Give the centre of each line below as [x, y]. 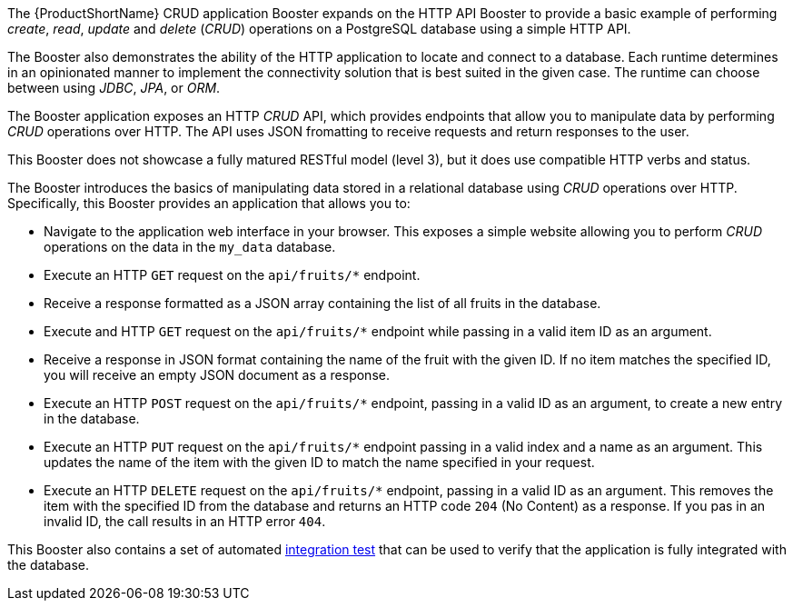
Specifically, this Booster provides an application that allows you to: [209, 203]
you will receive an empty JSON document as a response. [217, 375]
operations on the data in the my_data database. [190, 247]
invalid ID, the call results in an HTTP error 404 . [185, 521]
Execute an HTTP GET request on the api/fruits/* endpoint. [232, 275]
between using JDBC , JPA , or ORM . [114, 88]
